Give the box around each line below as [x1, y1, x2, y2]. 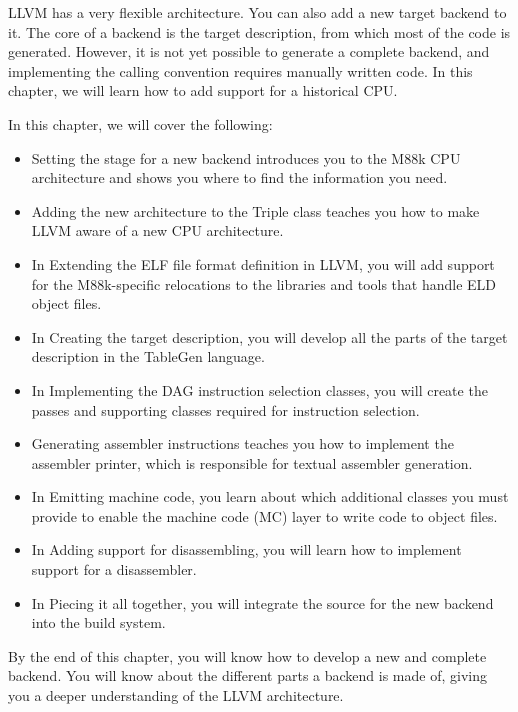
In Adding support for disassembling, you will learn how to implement [31, 539, 462, 560]
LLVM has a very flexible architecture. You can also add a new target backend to [8, 2, 507, 22]
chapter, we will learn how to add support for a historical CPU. [8, 80, 398, 101]
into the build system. [31, 612, 166, 633]
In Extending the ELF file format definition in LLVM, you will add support [31, 253, 495, 274]
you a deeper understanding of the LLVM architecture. [8, 685, 344, 706]
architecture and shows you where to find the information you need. [31, 167, 448, 188]
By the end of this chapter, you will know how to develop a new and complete [8, 645, 487, 666]
